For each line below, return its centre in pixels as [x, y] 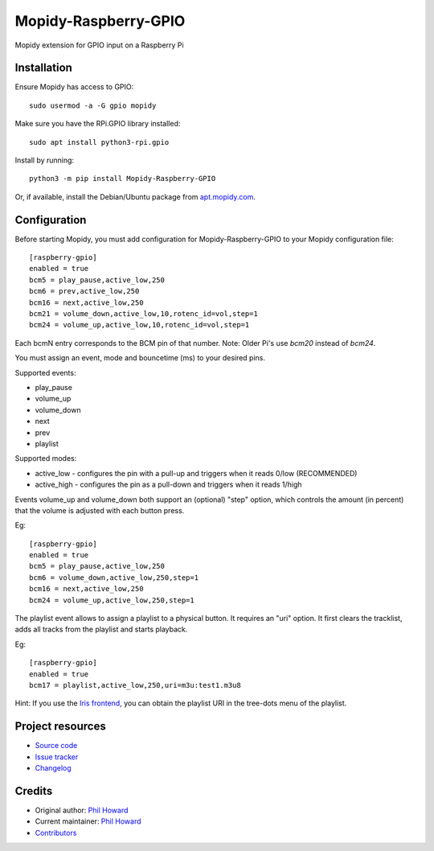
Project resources [60, 727]
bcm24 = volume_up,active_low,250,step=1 [112, 600]
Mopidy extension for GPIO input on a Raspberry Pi [99, 45]
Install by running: [45, 160]
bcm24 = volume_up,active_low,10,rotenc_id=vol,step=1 [139, 325]
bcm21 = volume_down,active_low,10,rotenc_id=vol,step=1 [144, 314]
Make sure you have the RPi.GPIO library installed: [98, 124]
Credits [34, 791]
